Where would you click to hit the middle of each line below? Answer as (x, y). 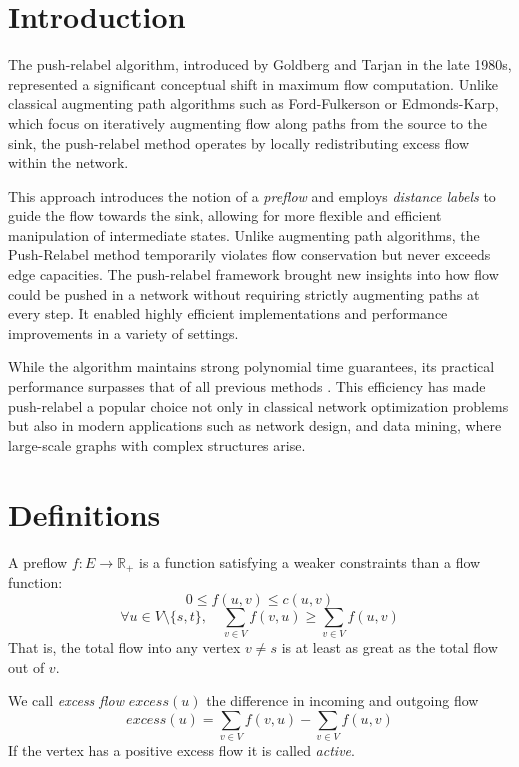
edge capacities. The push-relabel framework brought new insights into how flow (253, 274)
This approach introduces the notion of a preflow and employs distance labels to (252, 195)
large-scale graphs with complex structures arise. (157, 444)
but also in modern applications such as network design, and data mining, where (255, 425)
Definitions (84, 513)
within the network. (68, 162)
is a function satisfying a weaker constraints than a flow (310, 561)
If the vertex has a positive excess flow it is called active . (181, 750)
